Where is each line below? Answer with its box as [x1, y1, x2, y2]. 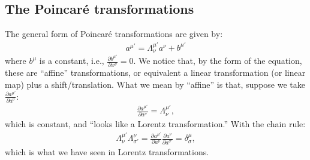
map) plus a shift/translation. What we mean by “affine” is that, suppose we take [5, 78, 305, 91]
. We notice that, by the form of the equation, [133, 54, 302, 67]
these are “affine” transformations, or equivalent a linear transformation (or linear [5, 66, 306, 79]
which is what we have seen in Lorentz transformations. [5, 146, 209, 158]
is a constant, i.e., [39, 54, 104, 67]
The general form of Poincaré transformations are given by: [5, 27, 223, 40]
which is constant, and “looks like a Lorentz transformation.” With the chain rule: [5, 118, 306, 130]
